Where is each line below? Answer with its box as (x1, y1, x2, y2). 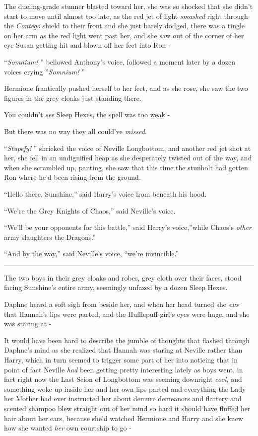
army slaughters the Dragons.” (4, 231, 96, 242)
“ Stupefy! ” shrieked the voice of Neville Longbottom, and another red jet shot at (4, 143, 251, 153)
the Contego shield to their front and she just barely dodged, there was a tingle (4, 20, 245, 31)
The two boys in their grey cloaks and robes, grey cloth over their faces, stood (4, 272, 242, 283)
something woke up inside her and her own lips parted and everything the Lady (4, 383, 246, 394)
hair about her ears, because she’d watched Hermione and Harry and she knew (4, 413, 243, 423)
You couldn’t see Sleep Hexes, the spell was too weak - (4, 109, 170, 120)
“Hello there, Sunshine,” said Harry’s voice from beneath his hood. (4, 188, 207, 199)
